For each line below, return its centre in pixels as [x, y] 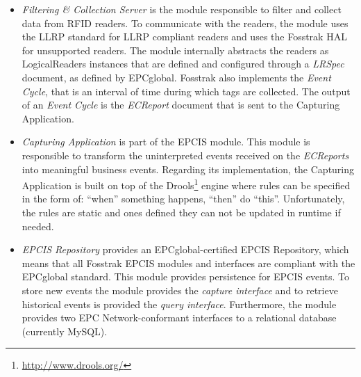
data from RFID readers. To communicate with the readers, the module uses [185, 23]
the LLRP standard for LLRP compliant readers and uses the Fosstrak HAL [184, 37]
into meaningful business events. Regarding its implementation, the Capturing [188, 169]
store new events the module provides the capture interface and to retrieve [180, 290]
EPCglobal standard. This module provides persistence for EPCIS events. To [186, 276]
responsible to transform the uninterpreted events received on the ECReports [185, 155]
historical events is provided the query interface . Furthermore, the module [179, 304]
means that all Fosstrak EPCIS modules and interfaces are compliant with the [188, 263]
